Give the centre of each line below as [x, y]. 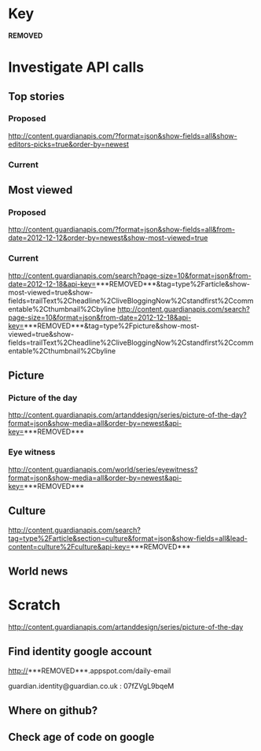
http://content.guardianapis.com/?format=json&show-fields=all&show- [123, 135]
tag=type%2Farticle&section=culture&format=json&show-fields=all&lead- [128, 538]
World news [38, 571]
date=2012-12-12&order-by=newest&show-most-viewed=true [108, 238]
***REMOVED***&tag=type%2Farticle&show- [173, 283]
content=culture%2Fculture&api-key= [70, 546]
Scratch [34, 605]
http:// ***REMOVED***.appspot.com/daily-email [90, 671]
